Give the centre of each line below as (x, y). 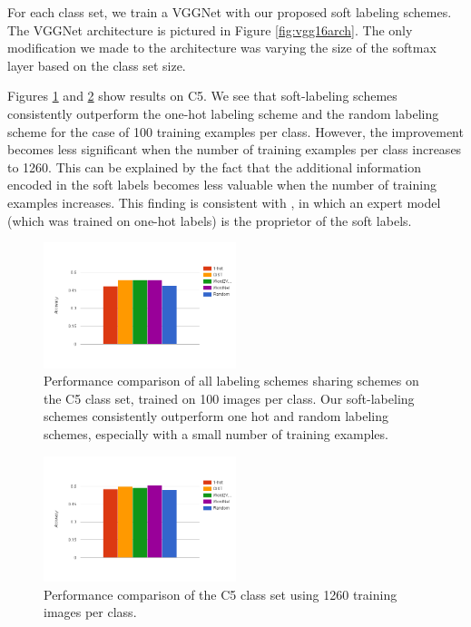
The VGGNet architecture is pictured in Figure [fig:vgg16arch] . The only (210, 29)
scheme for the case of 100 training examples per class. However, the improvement (235, 131)
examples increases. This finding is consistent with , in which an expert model (224, 202)
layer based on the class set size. (97, 65)
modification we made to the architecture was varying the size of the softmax (222, 48)
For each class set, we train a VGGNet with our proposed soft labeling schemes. (230, 12)
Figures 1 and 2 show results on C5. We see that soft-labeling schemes (202, 96)
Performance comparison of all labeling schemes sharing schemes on (231, 381)
